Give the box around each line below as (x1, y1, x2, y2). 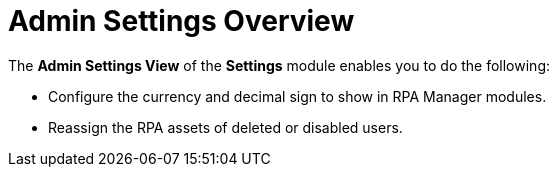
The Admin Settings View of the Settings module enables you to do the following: (8, 56, 550, 74)
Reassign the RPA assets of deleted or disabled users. (48, 118, 403, 136)
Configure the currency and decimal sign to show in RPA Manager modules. (48, 87, 547, 105)
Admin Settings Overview (8, 4, 355, 38)
